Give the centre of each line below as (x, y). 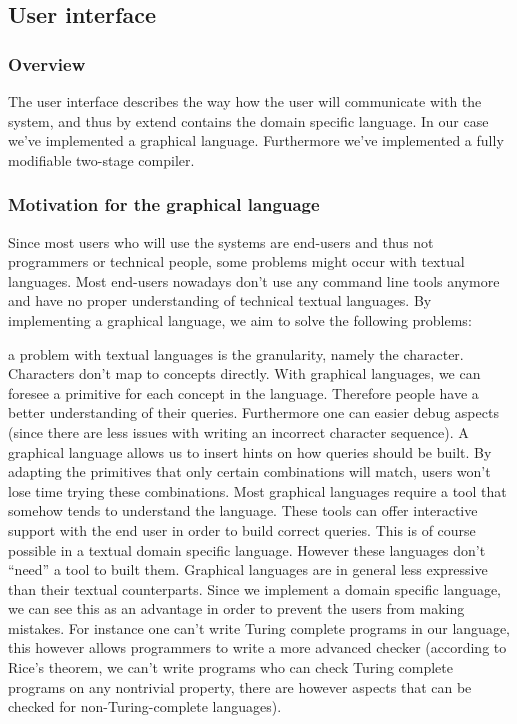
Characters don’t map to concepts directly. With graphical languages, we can (244, 373)
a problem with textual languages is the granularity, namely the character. (236, 353)
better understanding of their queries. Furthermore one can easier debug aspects (253, 412)
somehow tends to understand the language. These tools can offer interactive (243, 510)
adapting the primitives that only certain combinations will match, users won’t (249, 471)
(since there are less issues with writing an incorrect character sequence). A (238, 431)
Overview (47, 63)
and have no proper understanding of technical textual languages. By (220, 300)
